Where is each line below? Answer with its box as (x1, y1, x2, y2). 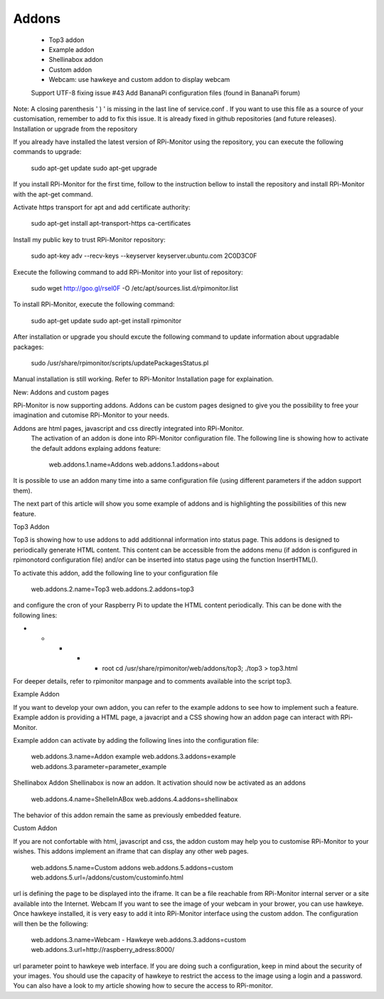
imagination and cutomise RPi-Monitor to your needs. (13, 411, 170, 419)
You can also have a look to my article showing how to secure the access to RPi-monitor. (13, 981, 273, 990)
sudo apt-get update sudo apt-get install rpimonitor (31, 316, 182, 325)
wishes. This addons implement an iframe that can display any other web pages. (13, 847, 249, 856)
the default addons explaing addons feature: (31, 444, 161, 452)
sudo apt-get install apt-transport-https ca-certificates (31, 219, 191, 228)
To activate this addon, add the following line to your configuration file (13, 568, 218, 577)
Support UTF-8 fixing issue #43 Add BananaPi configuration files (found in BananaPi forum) (31, 88, 301, 97)
